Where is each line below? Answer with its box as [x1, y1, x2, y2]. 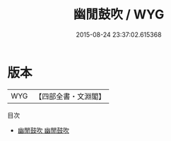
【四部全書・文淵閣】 [35, 91, 106, 101]
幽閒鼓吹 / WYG [73, 6, 165, 23]
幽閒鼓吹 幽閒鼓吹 [17, 125, 69, 135]
